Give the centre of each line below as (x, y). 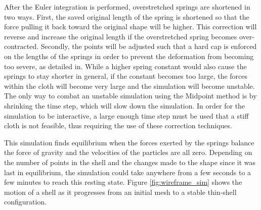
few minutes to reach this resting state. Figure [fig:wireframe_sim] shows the (123, 182)
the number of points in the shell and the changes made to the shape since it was (130, 162)
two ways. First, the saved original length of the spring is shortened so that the (127, 16)
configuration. (26, 202)
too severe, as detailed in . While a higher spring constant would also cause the (125, 66)
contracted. (21, 46)
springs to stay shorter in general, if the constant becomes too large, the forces (126, 76)
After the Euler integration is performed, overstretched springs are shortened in (127, 7)
